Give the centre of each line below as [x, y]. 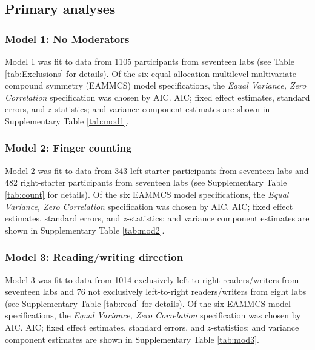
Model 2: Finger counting [68, 148]
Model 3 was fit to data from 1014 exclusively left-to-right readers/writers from [152, 279]
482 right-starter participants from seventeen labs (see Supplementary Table [146, 182]
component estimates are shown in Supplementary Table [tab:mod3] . [132, 339]
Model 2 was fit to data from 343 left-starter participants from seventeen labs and [157, 170]
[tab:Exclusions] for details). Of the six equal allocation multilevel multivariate [151, 73]
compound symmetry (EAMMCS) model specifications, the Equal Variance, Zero [156, 85]
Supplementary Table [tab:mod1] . [67, 120]
